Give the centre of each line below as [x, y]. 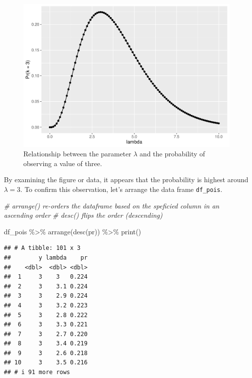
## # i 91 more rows [37, 372]
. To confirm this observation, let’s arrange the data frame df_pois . [121, 189]
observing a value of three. [63, 163]
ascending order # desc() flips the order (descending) [83, 215]
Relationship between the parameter [77, 154]
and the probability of [172, 154]
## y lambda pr [46, 257]
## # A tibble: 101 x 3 [42, 248]
